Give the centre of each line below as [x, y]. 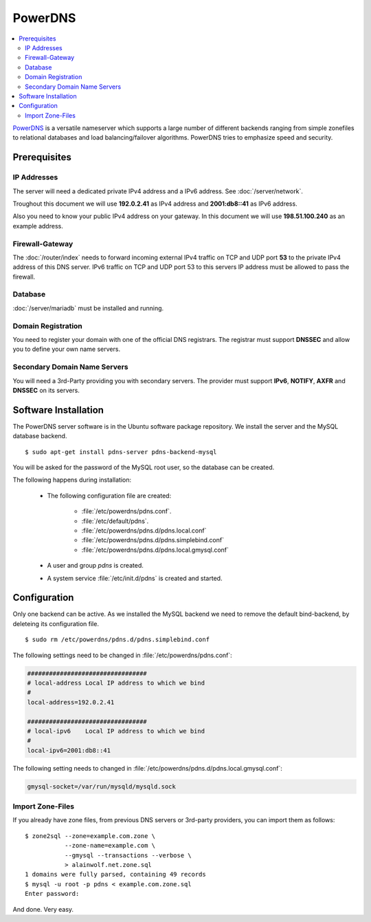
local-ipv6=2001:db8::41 [69, 750]
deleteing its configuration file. [56, 623]
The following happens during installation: [72, 480]
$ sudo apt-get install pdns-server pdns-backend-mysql [121, 452]
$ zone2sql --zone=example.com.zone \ [90, 836]
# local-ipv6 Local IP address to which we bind [116, 731]
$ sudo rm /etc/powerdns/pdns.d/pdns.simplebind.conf [117, 640]
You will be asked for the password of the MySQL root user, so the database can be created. [144, 467]
